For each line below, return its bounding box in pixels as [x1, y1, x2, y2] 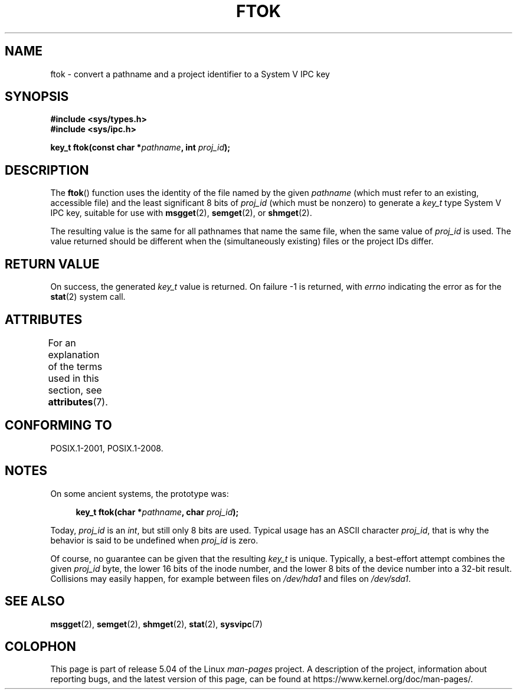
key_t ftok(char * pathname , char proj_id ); [76, 506, 239, 517]
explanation [48, 348, 100, 361]
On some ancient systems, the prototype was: [50, 488, 229, 499]
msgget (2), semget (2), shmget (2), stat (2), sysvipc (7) [50, 618, 263, 629]
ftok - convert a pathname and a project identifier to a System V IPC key [50, 68, 330, 79]
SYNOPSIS [5, 89, 69, 104]
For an [48, 336, 76, 349]
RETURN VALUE [5, 256, 100, 271]
